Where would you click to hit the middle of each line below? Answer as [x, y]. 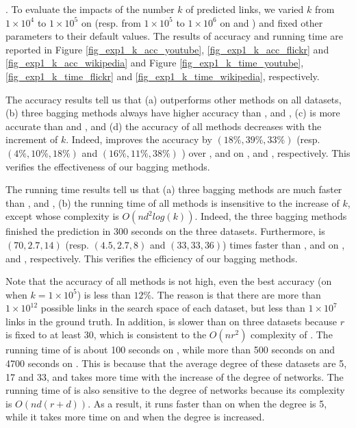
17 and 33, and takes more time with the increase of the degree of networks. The [175, 376]
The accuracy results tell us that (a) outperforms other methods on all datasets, [174, 99]
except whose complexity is [62, 216]
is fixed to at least [43, 335]
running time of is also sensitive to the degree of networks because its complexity [175, 390]
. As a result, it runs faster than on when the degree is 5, [207, 403]
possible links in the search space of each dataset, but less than [173, 308]
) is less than [104, 294]
